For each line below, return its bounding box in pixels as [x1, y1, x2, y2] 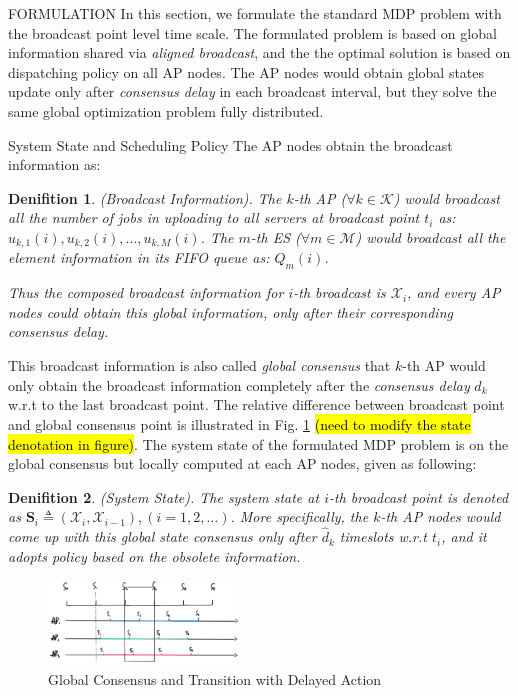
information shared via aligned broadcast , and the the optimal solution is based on [8, 42, 511, 63]
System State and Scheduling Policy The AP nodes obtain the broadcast [8, 134, 453, 155]
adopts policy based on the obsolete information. [8, 545, 301, 566]
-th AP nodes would [380, 506, 501, 527]
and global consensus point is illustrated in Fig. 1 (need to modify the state [8, 413, 471, 434]
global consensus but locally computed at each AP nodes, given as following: [8, 453, 477, 474]
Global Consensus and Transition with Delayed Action [48, 668, 382, 689]
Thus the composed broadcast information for [8, 282, 284, 303]
